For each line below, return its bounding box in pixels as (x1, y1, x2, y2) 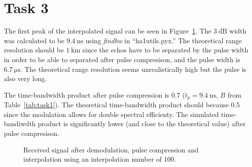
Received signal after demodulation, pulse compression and (23, 144, 199, 154)
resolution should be (4, 45, 64, 55)
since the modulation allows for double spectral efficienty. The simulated (4, 109, 219, 119)
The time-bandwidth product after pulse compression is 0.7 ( (4, 89, 185, 100)
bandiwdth (4, 118, 36, 129)
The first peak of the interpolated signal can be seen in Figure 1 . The (4, 26, 212, 36)
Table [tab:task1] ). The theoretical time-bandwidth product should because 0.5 (4, 100, 240, 110)
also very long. (4, 73, 47, 83)
